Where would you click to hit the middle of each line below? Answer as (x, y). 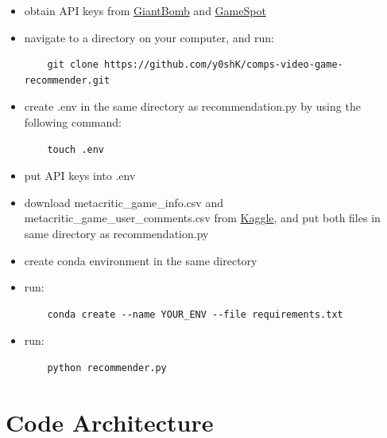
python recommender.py (107, 368)
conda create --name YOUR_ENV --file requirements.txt (195, 314)
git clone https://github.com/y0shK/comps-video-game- (195, 65)
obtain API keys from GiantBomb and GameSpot (145, 10)
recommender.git (67, 80)
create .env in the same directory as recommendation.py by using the (192, 106)
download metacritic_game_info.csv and (124, 202)
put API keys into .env (80, 176)
